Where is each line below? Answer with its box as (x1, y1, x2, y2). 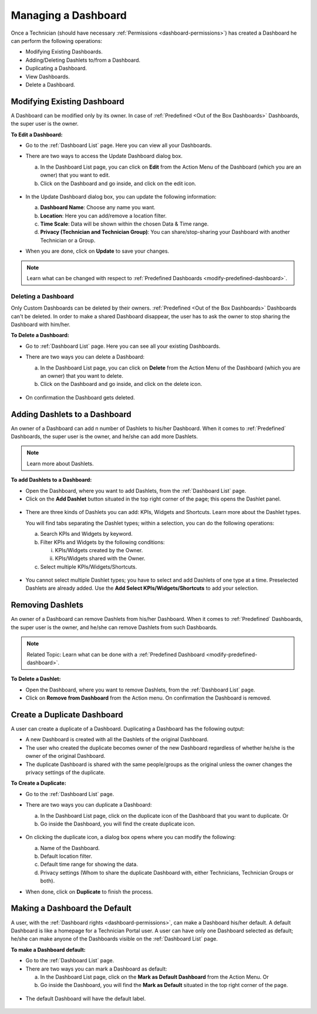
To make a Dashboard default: (11, 946, 86, 953)
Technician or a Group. (40, 237, 96, 244)
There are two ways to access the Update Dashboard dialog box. (25, 153, 183, 160)
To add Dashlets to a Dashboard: (11, 476, 92, 484)
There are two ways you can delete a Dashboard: (25, 353, 145, 361)
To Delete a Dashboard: (11, 332, 70, 339)
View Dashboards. (25, 73, 70, 80)
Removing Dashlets (11, 600, 83, 610)
